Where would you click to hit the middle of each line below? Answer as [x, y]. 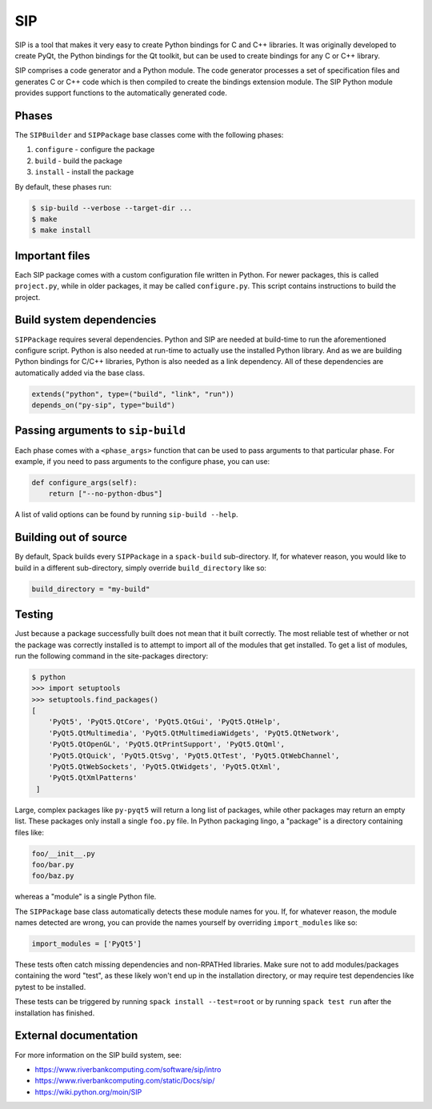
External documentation [76, 1036]
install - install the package [84, 172]
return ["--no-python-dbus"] [106, 494]
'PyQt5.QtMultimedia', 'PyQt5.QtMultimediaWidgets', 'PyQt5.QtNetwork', [194, 733]
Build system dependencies [86, 320]
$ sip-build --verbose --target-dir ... [112, 208]
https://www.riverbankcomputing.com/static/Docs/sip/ [125, 1081]
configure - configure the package [95, 150]
